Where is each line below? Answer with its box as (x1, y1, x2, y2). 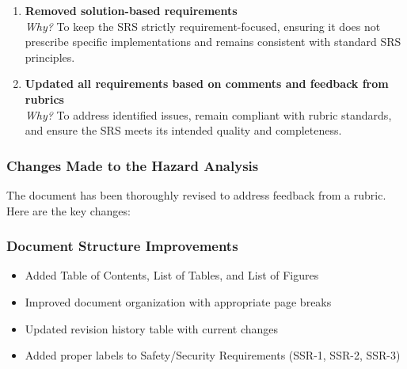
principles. (25, 48, 75, 65)
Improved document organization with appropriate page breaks (25, 293, 332, 310)
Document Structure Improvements (6, 236, 238, 256)
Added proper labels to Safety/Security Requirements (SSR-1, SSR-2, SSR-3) (25, 347, 401, 363)
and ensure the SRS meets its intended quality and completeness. (25, 122, 342, 139)
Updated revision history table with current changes (25, 320, 279, 337)
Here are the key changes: (6, 202, 131, 219)
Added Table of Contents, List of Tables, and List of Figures (25, 267, 319, 283)
